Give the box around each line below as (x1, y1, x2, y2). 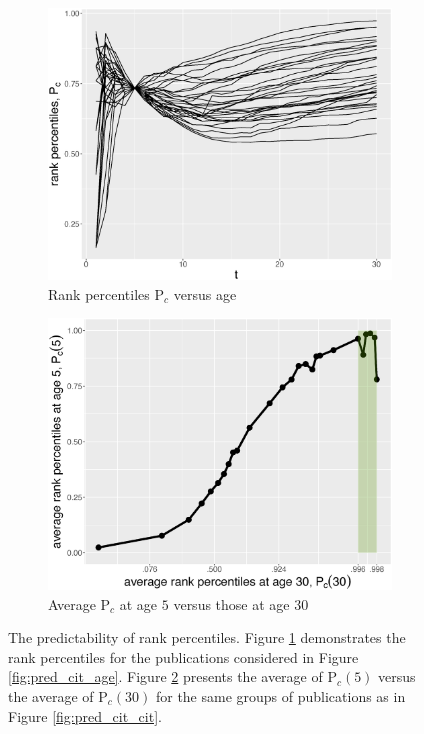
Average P (48, 593, 111, 614)
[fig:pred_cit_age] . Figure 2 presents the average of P (8, 666, 337, 687)
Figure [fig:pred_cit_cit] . (8, 705, 162, 726)
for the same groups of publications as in (155, 686, 406, 707)
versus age (173, 283, 237, 304)
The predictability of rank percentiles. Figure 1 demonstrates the (8, 627, 406, 648)
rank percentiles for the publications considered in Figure (8, 646, 359, 667)
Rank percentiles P (48, 283, 165, 304)
